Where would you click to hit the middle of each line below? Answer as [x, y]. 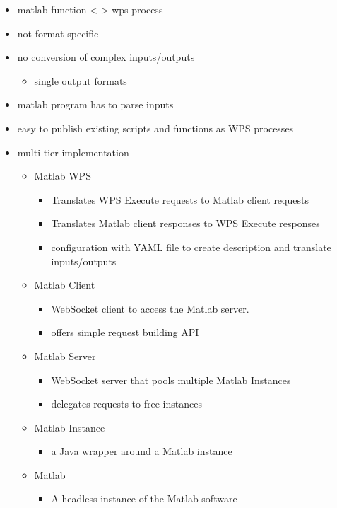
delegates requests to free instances [126, 404]
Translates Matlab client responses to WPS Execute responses [185, 223]
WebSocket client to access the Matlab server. [150, 308]
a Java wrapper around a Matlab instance [142, 451]
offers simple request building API [125, 332]
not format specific [58, 33]
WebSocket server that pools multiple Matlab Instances [171, 380]
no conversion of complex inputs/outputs [106, 57]
